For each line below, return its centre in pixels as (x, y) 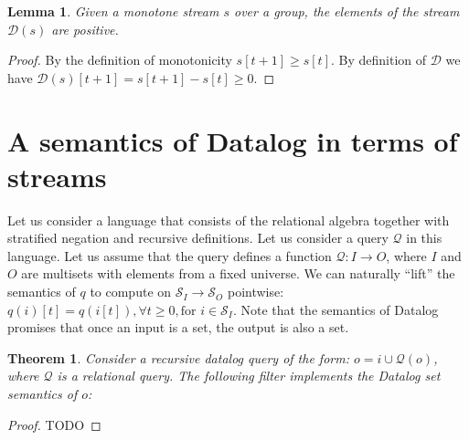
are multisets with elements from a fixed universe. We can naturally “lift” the (238, 273)
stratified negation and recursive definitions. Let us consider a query (198, 238)
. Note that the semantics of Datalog (336, 309)
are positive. (85, 29)
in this (424, 238)
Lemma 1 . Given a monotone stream (113, 11)
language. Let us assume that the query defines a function (170, 255)
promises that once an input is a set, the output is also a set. (178, 327)
